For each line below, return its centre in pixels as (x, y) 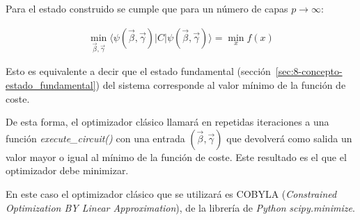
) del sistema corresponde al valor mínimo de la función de (221, 85)
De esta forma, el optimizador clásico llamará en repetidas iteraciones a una (167, 122)
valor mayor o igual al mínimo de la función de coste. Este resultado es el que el (176, 156)
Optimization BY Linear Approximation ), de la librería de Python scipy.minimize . (180, 207)
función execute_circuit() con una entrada (95, 138)
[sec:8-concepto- (309, 71)
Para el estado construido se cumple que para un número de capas (147, 8)
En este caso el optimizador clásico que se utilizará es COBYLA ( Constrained (171, 193)
